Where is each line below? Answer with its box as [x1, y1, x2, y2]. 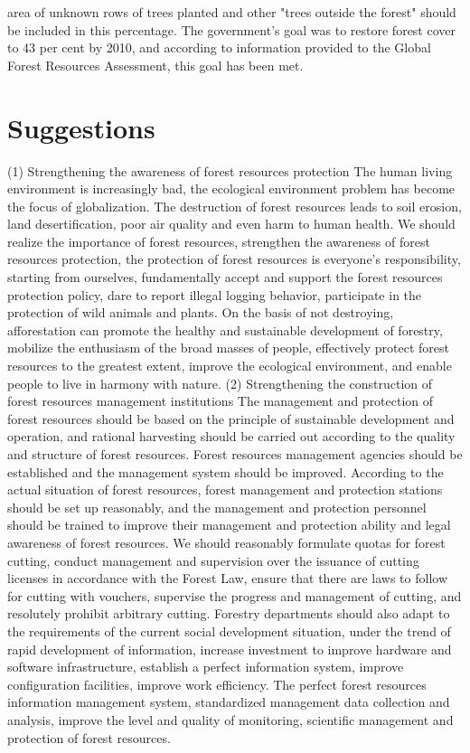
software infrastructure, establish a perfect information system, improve [7, 657, 404, 676]
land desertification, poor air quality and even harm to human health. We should [7, 214, 456, 233]
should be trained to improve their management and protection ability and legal [7, 515, 451, 534]
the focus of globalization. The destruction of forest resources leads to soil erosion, [7, 196, 462, 215]
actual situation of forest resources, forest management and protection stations [7, 480, 443, 499]
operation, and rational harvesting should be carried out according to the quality [7, 427, 456, 446]
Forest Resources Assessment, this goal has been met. [7, 55, 304, 74]
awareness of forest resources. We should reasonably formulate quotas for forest [7, 532, 446, 551]
